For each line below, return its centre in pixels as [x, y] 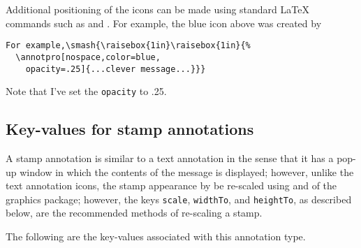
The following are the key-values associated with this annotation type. [156, 236]
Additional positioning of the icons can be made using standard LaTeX [157, 9]
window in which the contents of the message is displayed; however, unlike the [187, 172]
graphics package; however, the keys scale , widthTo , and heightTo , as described [179, 199]
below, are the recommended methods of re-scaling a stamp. [134, 213]
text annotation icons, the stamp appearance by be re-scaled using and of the [171, 185]
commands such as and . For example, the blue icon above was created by [164, 23]
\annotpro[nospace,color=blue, [88, 57]
